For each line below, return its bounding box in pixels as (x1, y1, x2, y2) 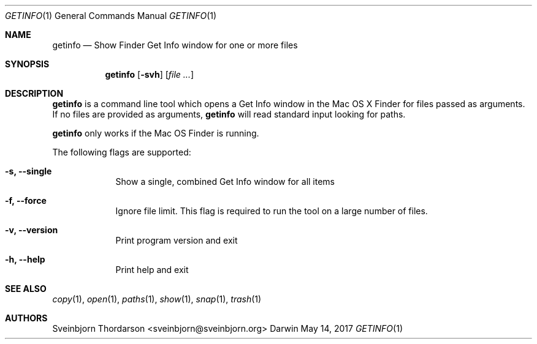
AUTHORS (5, 313, 48, 323)
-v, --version (5, 225, 58, 235)
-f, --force (5, 195, 47, 206)
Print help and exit (115, 264, 189, 275)
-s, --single (5, 166, 52, 176)
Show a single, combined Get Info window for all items (115, 176, 335, 187)
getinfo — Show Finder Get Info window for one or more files (52, 40, 298, 50)
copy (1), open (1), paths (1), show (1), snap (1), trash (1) (52, 294, 262, 304)
